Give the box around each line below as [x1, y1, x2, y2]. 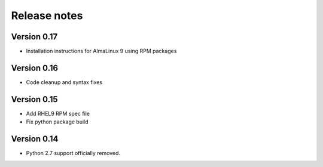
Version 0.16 [11, 63, 59, 73]
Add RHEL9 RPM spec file [26, 110, 90, 117]
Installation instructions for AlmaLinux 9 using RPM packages [26, 48, 177, 55]
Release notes [11, 9, 83, 22]
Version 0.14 [11, 134, 59, 144]
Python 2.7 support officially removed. [26, 150, 121, 157]
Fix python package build [26, 118, 89, 125]
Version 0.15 [11, 94, 58, 104]
